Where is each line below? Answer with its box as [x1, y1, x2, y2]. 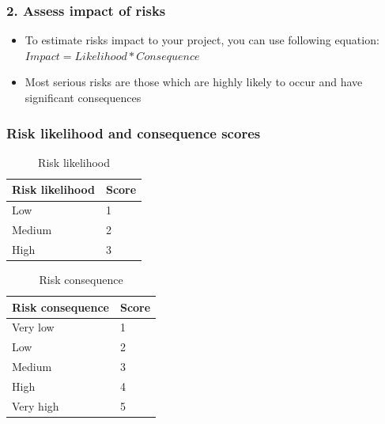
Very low [12, 319, 55, 335]
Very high [12, 397, 59, 414]
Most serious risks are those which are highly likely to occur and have [25, 74, 363, 90]
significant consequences [25, 89, 142, 105]
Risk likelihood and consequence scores [6, 123, 261, 142]
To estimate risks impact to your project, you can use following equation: [25, 32, 379, 48]
